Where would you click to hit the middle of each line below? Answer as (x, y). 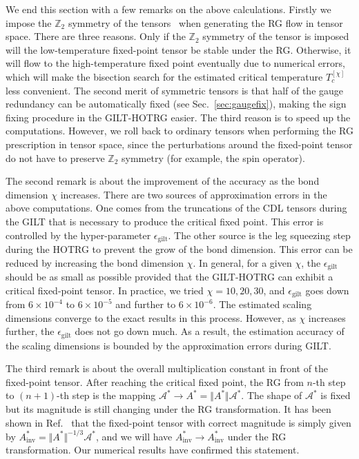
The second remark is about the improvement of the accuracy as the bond (163, 181)
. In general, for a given (242, 262)
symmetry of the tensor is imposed (276, 36)
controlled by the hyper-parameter (78, 235)
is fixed (336, 395)
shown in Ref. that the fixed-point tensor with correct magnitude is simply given (178, 422)
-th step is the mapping (106, 395)
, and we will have (134, 436)
